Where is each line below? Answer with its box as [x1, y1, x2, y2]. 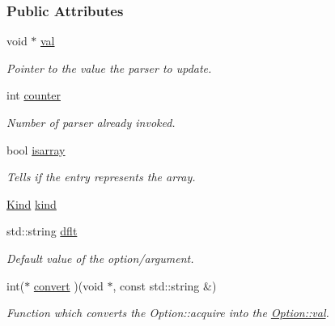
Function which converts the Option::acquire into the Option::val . [6, 304, 329, 321]
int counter [6, 87, 61, 104]
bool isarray [6, 141, 66, 158]
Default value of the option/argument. [6, 249, 194, 266]
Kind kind [6, 195, 57, 212]
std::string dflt [6, 222, 78, 239]
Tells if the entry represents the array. [6, 168, 196, 185]
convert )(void [33, 277, 104, 294]
